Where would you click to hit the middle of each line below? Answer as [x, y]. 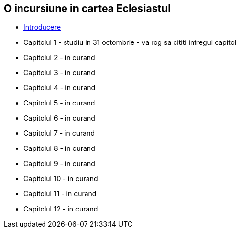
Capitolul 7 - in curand [59, 133]
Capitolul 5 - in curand [59, 103]
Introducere [42, 27]
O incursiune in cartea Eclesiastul [87, 9]
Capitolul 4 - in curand [60, 88]
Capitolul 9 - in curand [59, 164]
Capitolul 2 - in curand [59, 58]
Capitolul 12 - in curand [61, 209]
